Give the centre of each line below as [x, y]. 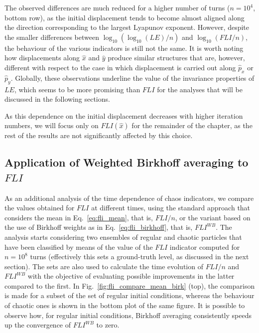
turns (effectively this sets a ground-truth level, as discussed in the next [139, 256]
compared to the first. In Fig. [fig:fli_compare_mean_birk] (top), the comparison [130, 285]
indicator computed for [205, 247]
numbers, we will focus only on [52, 125]
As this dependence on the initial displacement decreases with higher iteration [124, 115]
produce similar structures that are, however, [176, 58]
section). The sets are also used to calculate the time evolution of [104, 266]
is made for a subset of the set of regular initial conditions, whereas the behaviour [129, 295]
